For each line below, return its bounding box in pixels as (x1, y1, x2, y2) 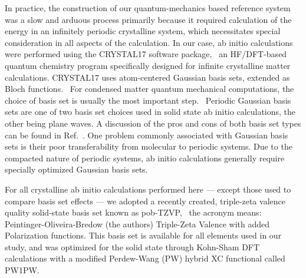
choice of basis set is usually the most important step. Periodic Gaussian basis (5, 94, 291, 106)
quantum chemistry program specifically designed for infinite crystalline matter (5, 59, 291, 71)
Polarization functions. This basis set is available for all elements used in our (5, 229, 282, 241)
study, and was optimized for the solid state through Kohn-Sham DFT (5, 240, 260, 253)
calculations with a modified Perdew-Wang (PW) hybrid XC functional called (5, 252, 285, 264)
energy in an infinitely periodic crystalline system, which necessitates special (5, 25, 281, 37)
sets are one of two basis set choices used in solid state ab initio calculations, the (5, 105, 296, 118)
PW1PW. (5, 264, 40, 276)
